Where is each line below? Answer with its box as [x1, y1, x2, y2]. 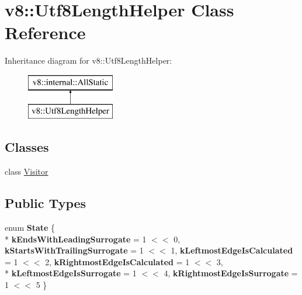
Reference [5, 20, 86, 44]
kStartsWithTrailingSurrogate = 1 [5, 244, 144, 256]
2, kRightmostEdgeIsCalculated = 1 [45, 255, 190, 268]
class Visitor [5, 165, 48, 178]
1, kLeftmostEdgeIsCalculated [171, 244, 293, 256]
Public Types [5, 194, 86, 212]
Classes [5, 138, 49, 156]
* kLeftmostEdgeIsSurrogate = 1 [5, 267, 137, 279]
